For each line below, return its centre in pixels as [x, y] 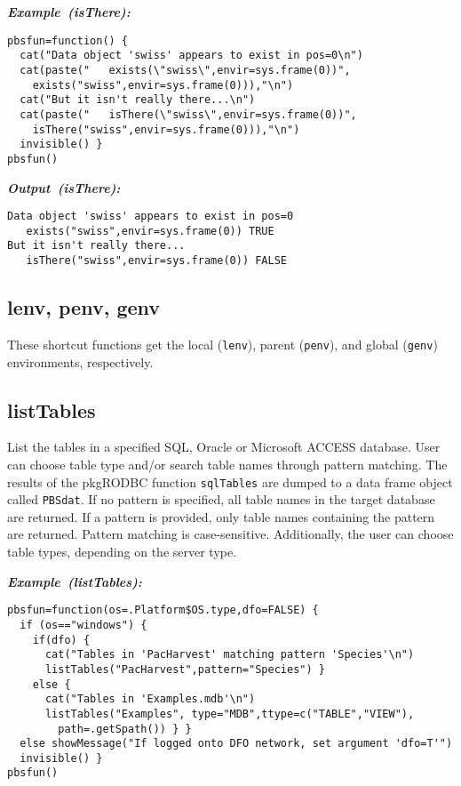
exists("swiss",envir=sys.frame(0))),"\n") [163, 85]
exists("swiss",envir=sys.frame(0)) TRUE [150, 231]
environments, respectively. [80, 361]
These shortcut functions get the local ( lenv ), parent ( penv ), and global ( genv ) [223, 344]
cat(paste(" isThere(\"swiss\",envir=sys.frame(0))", [188, 114]
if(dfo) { [61, 640]
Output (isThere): [64, 187]
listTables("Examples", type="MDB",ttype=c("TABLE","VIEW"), [230, 714]
